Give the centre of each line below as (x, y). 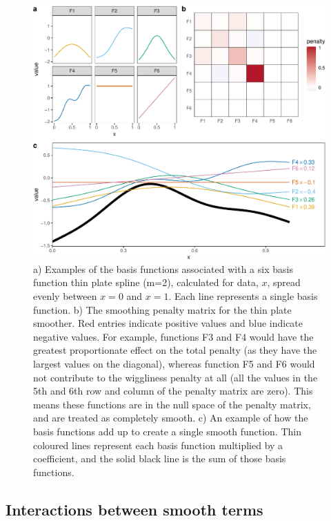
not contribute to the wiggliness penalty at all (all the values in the (175, 377)
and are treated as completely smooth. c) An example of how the (171, 418)
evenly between (65, 296)
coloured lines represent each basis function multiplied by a (158, 445)
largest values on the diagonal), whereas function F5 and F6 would (174, 364)
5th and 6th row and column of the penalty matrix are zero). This (173, 391)
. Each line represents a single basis (243, 296)
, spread (284, 282)
